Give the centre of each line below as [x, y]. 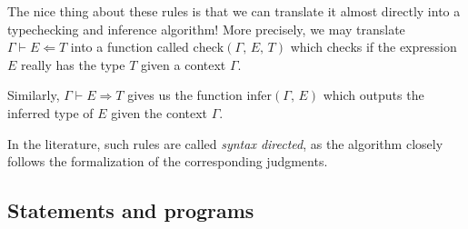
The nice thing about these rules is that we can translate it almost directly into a [234, 11]
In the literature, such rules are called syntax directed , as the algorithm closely [225, 143]
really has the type [73, 64]
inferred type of [50, 112]
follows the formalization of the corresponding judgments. [168, 161]
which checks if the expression [373, 47]
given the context [159, 112]
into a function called [129, 47]
